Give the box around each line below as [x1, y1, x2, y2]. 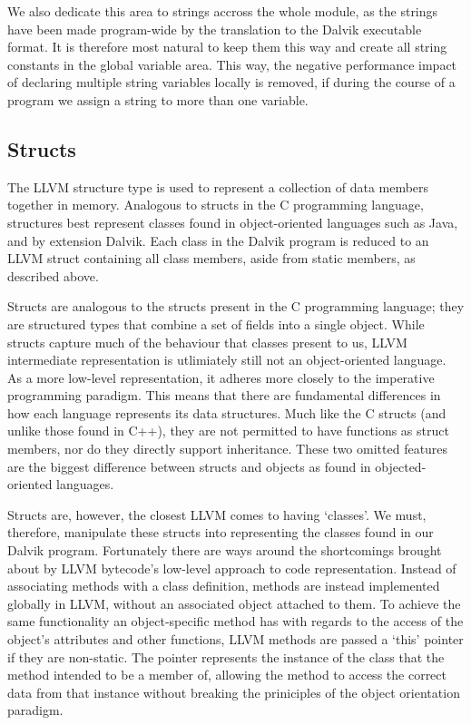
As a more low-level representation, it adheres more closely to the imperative [7, 367, 435, 387]
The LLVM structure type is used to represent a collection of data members [7, 177, 429, 196]
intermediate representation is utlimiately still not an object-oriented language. [7, 350, 446, 369]
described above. [7, 266, 99, 285]
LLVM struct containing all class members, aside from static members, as [7, 249, 416, 268]
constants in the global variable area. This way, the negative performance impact [7, 54, 457, 73]
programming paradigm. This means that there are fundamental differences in [7, 386, 441, 405]
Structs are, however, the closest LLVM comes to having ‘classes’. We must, [7, 505, 427, 524]
